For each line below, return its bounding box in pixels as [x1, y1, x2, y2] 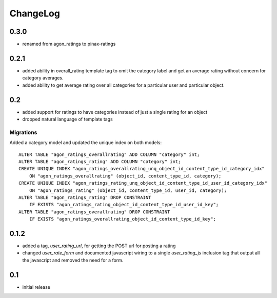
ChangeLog [9, 8, 60, 19]
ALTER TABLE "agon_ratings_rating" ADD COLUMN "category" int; [18, 158, 181, 164]
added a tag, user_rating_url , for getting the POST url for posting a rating [22, 243, 176, 249]
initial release [22, 284, 51, 290]
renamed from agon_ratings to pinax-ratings [22, 41, 116, 47]
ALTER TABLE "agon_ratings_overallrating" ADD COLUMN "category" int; [18, 151, 200, 157]
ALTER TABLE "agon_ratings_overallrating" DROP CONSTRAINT [18, 209, 170, 215]
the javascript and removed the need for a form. [22, 257, 124, 263]
